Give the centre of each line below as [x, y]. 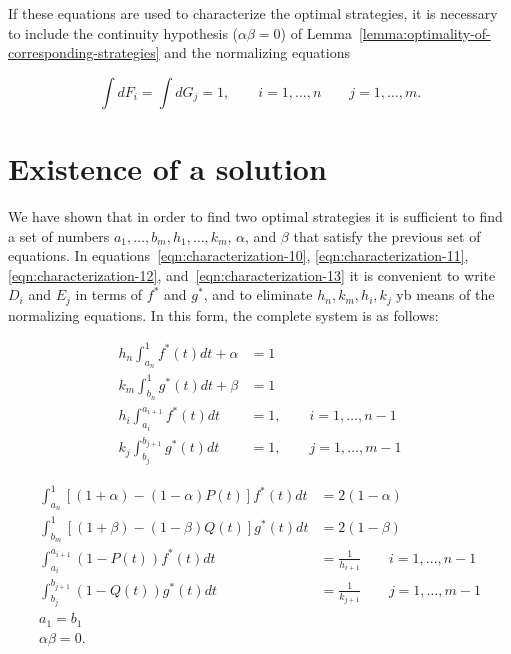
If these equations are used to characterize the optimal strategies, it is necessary [253, 13]
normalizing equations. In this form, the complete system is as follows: [223, 314]
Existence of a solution [167, 167]
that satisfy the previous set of [387, 235]
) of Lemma [316, 32]
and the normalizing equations [257, 52]
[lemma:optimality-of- [424, 32]
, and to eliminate [258, 294]
